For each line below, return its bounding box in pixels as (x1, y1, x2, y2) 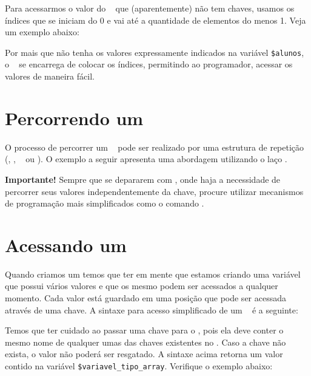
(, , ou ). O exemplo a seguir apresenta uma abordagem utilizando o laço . (5, 152, 287, 165)
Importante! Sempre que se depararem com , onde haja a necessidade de (5, 173, 281, 185)
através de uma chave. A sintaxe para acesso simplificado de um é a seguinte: (5, 303, 298, 316)
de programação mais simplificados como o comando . (5, 197, 204, 210)
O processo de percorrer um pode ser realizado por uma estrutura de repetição (5, 140, 304, 153)
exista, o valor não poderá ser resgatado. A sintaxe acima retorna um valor (5, 347, 283, 360)
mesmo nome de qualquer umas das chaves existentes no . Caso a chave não (5, 335, 286, 348)
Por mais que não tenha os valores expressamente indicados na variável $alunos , (5, 46, 304, 58)
